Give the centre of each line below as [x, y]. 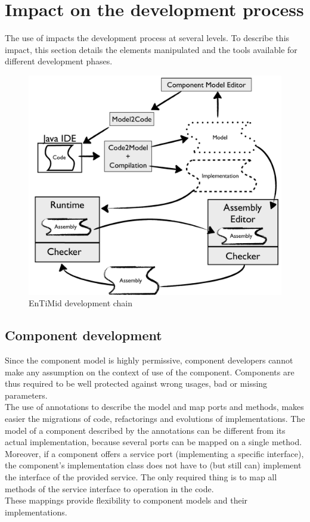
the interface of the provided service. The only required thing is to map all [141, 476]
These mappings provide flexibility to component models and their [126, 500]
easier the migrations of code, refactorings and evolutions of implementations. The [155, 418]
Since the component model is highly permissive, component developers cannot [149, 360]
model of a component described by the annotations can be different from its [145, 430]
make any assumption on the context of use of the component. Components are [150, 372]
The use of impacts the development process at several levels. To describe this [147, 38]
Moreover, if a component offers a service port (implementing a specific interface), [154, 453]
